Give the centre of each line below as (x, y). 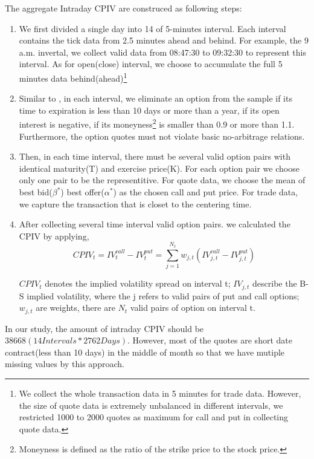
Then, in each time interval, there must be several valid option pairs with (155, 156)
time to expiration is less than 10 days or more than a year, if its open (149, 110)
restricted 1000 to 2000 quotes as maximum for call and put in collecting (154, 417)
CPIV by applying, (54, 236)
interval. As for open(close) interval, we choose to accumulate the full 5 (151, 64)
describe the (275, 283)
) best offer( (82, 192)
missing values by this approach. (65, 364)
